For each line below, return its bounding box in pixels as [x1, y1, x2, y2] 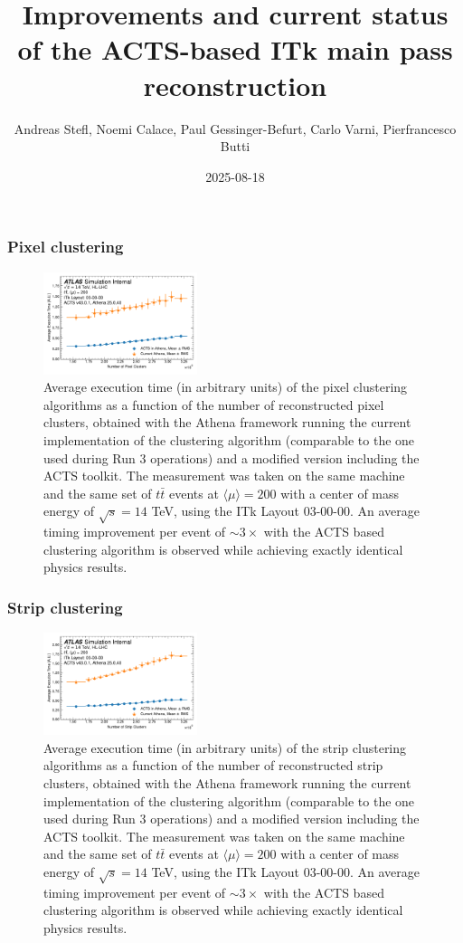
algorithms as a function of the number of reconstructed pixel [43, 395, 384, 414]
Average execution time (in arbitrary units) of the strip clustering [43, 738, 407, 757]
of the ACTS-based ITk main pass [17, 31, 453, 68]
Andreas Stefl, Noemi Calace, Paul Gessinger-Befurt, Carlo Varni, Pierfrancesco [14, 119, 457, 138]
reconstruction [143, 66, 327, 103]
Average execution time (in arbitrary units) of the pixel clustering [43, 377, 408, 396]
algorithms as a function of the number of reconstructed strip [43, 756, 383, 775]
